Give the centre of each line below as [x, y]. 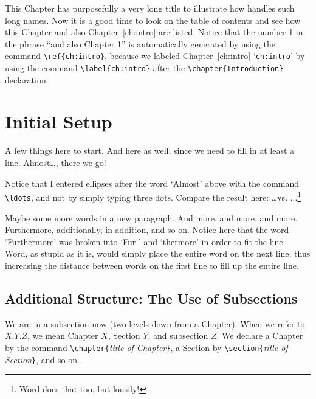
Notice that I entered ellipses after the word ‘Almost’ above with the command [152, 183]
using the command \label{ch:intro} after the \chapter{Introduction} [144, 68]
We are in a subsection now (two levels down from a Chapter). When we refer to [155, 323]
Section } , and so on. [42, 359]
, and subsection [178, 335]
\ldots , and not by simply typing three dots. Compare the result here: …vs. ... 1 [153, 196]
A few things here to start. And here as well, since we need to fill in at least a [150, 151]
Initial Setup [59, 121]
